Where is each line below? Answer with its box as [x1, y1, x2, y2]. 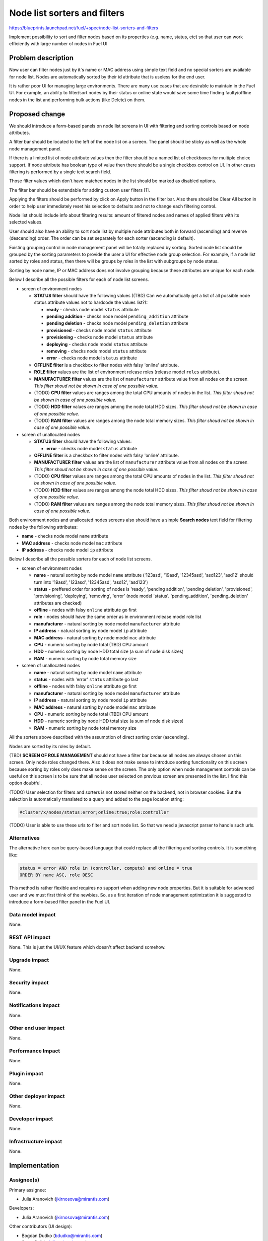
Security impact [9, 979, 49, 986]
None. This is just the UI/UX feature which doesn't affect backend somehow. [9, 944, 166, 950]
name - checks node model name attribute [21, 533, 109, 539]
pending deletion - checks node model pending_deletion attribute [46, 320, 189, 326]
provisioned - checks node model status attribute [46, 327, 152, 333]
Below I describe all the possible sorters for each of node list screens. [9, 556, 152, 562]
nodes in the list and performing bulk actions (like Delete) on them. [9, 97, 146, 103]
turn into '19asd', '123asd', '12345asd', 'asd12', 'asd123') [34, 579, 148, 585]
